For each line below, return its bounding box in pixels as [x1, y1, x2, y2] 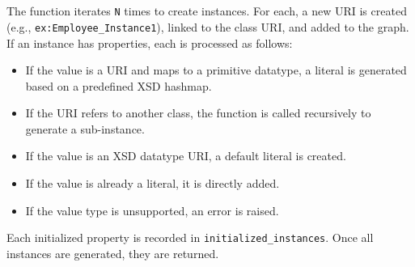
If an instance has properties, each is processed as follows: [6, 34, 293, 51]
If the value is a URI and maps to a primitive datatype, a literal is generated [25, 61, 407, 78]
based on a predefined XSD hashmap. [25, 77, 212, 94]
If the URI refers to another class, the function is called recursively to [25, 104, 371, 121]
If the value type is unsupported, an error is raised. [25, 201, 279, 218]
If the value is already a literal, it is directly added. [25, 175, 280, 192]
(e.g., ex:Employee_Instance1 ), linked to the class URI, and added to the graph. [6, 18, 409, 35]
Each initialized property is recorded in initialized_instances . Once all [6, 229, 374, 246]
